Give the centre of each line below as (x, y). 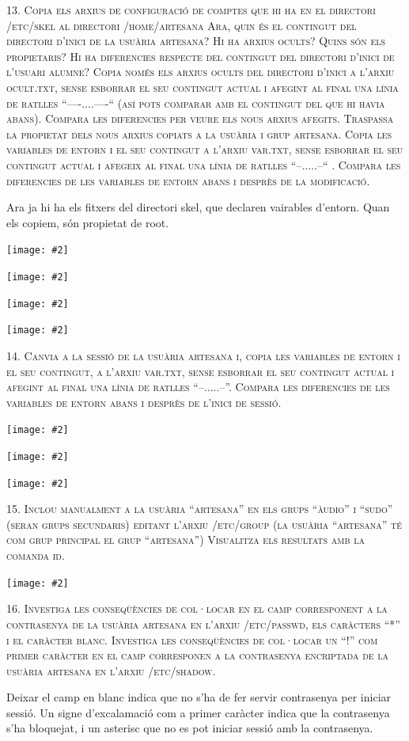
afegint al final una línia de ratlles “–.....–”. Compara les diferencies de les (198, 387)
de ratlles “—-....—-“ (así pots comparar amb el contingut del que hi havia (196, 103)
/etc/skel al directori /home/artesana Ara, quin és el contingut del (182, 25)
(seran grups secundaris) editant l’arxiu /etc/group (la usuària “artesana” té (204, 524)
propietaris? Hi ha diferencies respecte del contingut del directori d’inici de (201, 56)
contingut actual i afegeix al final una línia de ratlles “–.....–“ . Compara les (204, 164)
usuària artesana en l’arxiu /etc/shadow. (111, 670)
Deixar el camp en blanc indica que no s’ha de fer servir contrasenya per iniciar (199, 697)
